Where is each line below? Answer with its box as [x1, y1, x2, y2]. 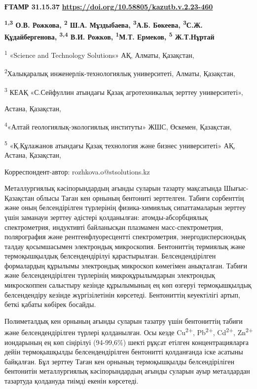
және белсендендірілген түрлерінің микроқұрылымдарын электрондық [4, 270, 215, 280]
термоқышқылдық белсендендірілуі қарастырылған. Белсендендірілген [4, 251, 216, 261]
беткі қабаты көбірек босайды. [4, 299, 96, 309]
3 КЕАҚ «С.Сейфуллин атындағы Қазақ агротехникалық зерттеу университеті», [4, 85, 243, 97]
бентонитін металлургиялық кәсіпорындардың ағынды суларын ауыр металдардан [4, 366, 250, 376]
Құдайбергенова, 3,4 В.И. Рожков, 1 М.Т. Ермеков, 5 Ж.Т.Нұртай [4, 30, 215, 42]
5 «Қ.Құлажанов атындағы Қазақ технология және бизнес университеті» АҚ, [4, 138, 236, 150]
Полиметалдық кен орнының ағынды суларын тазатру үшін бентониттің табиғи [4, 315, 243, 326]
